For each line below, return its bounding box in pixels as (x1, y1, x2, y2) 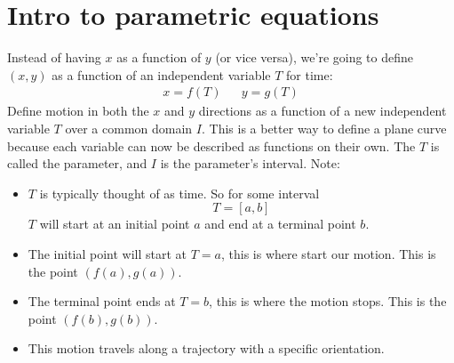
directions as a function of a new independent (198, 101, 447, 120)
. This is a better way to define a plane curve (201, 118, 447, 137)
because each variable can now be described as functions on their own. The (7, 136, 416, 155)
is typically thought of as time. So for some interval (39, 183, 320, 202)
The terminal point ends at (28, 292, 176, 311)
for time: (286, 65, 333, 84)
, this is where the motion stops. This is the (209, 292, 447, 311)
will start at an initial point (39, 214, 190, 233)
